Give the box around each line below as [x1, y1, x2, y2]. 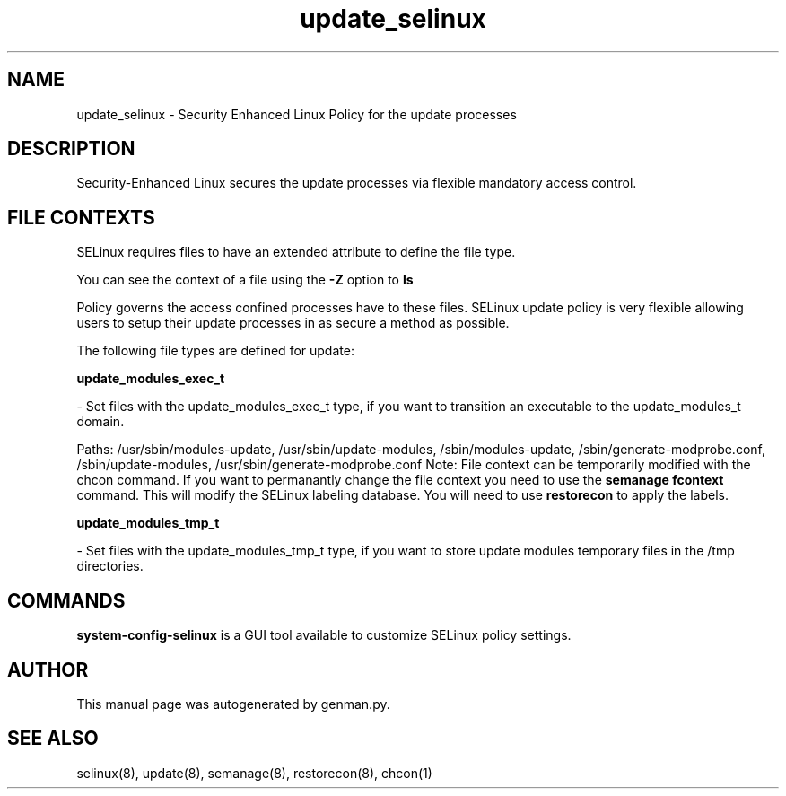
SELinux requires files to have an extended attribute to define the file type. [76, 244, 516, 260]
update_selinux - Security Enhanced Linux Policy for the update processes [76, 106, 517, 122]
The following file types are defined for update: [76, 343, 354, 359]
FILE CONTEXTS [7, 206, 155, 229]
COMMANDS [7, 589, 126, 612]
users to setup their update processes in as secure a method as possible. [76, 315, 510, 331]
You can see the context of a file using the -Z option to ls [76, 272, 414, 288]
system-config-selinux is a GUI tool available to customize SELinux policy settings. [76, 627, 572, 643]
